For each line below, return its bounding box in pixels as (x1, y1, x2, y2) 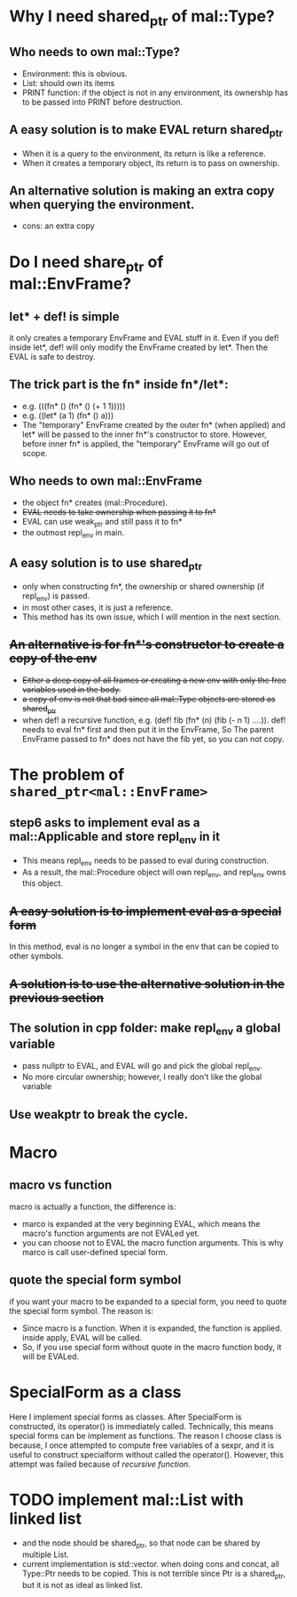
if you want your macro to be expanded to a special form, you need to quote (9, 1296, 287, 1307)
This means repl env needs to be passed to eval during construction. (21, 855, 269, 867)
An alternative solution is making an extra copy (9, 183, 275, 198)
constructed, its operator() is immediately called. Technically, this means (9, 1420, 274, 1431)
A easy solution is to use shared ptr (9, 555, 203, 573)
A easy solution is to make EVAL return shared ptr (9, 122, 284, 139)
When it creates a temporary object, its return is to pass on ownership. (21, 157, 280, 168)
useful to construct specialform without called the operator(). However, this (9, 1449, 284, 1459)
